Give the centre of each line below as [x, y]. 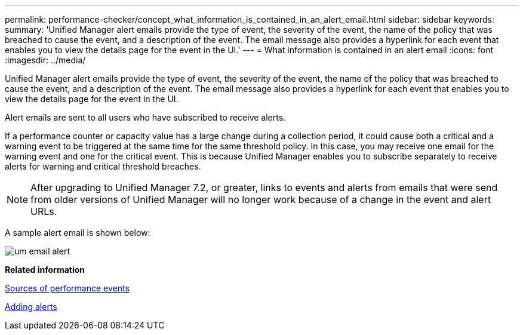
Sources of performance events [67, 288]
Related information [45, 270]
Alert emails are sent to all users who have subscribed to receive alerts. [145, 117]
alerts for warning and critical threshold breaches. [103, 166]
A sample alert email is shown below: [78, 233]
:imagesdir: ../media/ [45, 60]
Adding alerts [31, 307]
